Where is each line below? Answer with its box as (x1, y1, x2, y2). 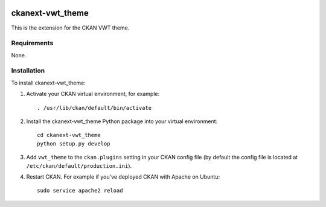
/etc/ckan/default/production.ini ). (26, 162, 132, 169)
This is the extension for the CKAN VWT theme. (11, 24, 130, 31)
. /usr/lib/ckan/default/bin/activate (37, 104, 152, 111)
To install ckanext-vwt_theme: (11, 79, 86, 86)
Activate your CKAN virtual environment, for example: (26, 91, 160, 98)
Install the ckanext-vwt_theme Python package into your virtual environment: (26, 118, 218, 125)
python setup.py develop (37, 140, 110, 147)
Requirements (11, 39, 54, 48)
